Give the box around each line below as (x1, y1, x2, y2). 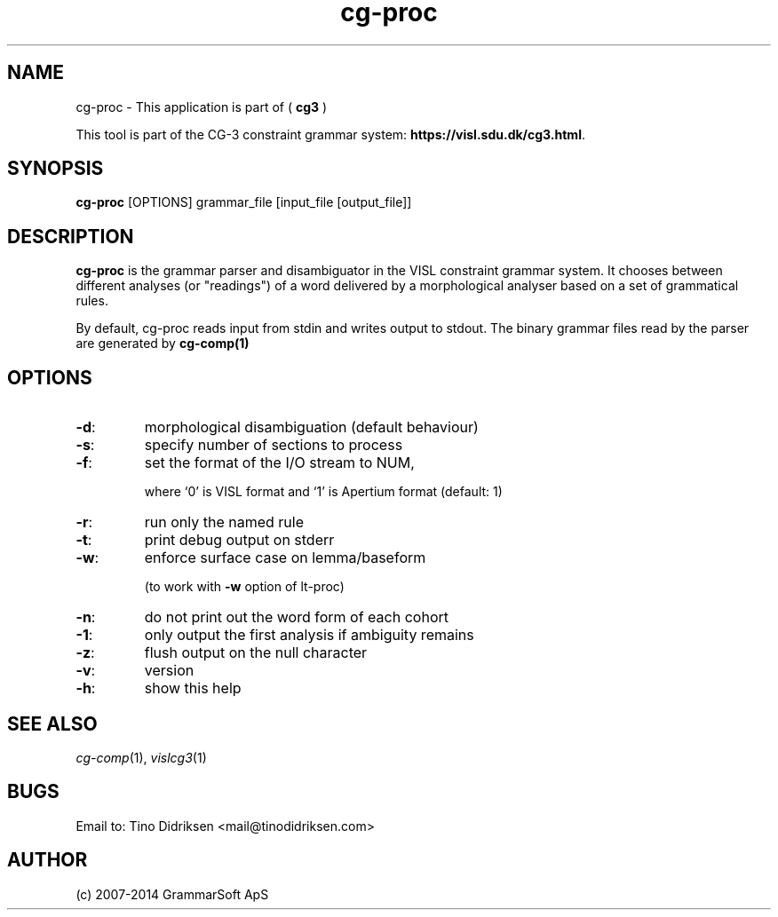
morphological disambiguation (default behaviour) (144, 418, 479, 437)
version (144, 661, 194, 680)
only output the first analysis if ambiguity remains (144, 626, 474, 644)
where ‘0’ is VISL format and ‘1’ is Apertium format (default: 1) (144, 484, 503, 500)
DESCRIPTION (7, 225, 134, 248)
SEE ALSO (7, 712, 98, 735)
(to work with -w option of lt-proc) (144, 579, 345, 595)
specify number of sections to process (144, 436, 403, 455)
